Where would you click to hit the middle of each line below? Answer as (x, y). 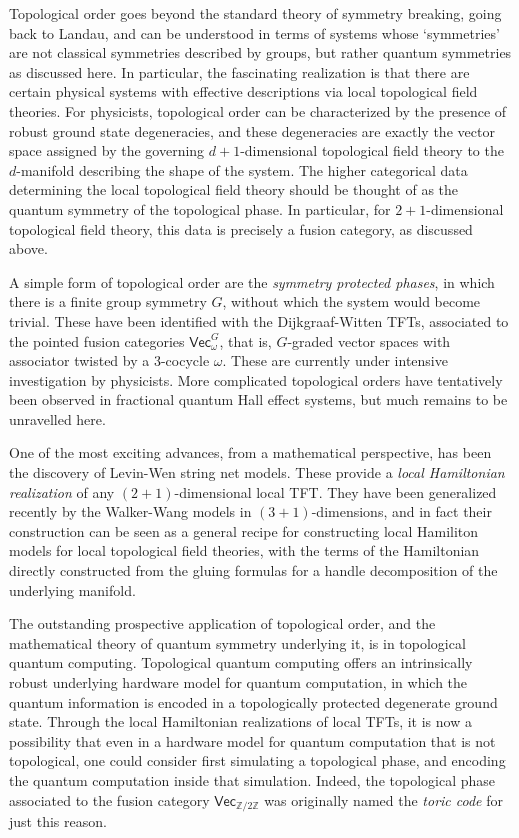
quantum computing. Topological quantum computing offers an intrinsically (241, 662)
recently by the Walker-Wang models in (130, 511)
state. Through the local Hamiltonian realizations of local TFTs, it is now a (240, 721)
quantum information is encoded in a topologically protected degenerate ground (253, 701)
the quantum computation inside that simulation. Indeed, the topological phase (252, 779)
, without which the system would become (351, 301)
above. (28, 248)
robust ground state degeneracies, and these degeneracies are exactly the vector (252, 130)
